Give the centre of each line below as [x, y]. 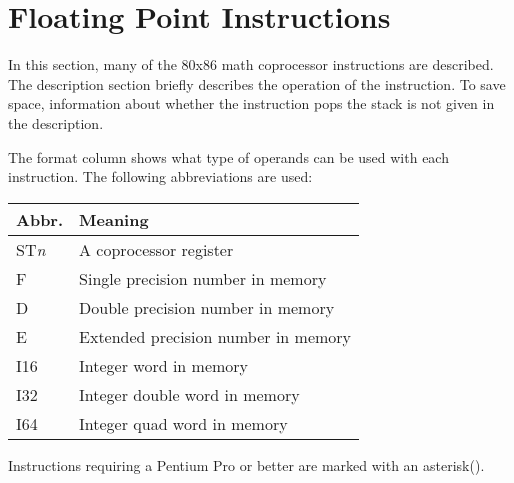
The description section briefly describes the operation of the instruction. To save [257, 83]
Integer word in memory [164, 365]
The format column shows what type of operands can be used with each [228, 156]
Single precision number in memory [203, 278]
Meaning [114, 219]
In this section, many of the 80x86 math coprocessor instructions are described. [251, 64]
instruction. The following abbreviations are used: [160, 176]
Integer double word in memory [189, 394]
